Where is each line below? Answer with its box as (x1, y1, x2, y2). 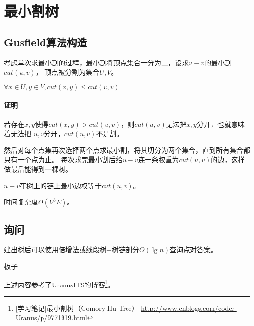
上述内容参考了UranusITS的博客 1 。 (4, 278, 115, 289)
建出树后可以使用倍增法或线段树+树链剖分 (4, 244, 139, 255)
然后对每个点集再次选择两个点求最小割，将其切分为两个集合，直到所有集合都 (4, 144, 250, 155)
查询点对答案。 (169, 244, 218, 255)
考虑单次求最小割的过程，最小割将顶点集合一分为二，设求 (4, 57, 189, 67)
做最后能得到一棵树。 (4, 163, 72, 174)
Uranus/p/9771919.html (15, 312, 87, 323)
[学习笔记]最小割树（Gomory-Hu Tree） (15, 303, 139, 313)
